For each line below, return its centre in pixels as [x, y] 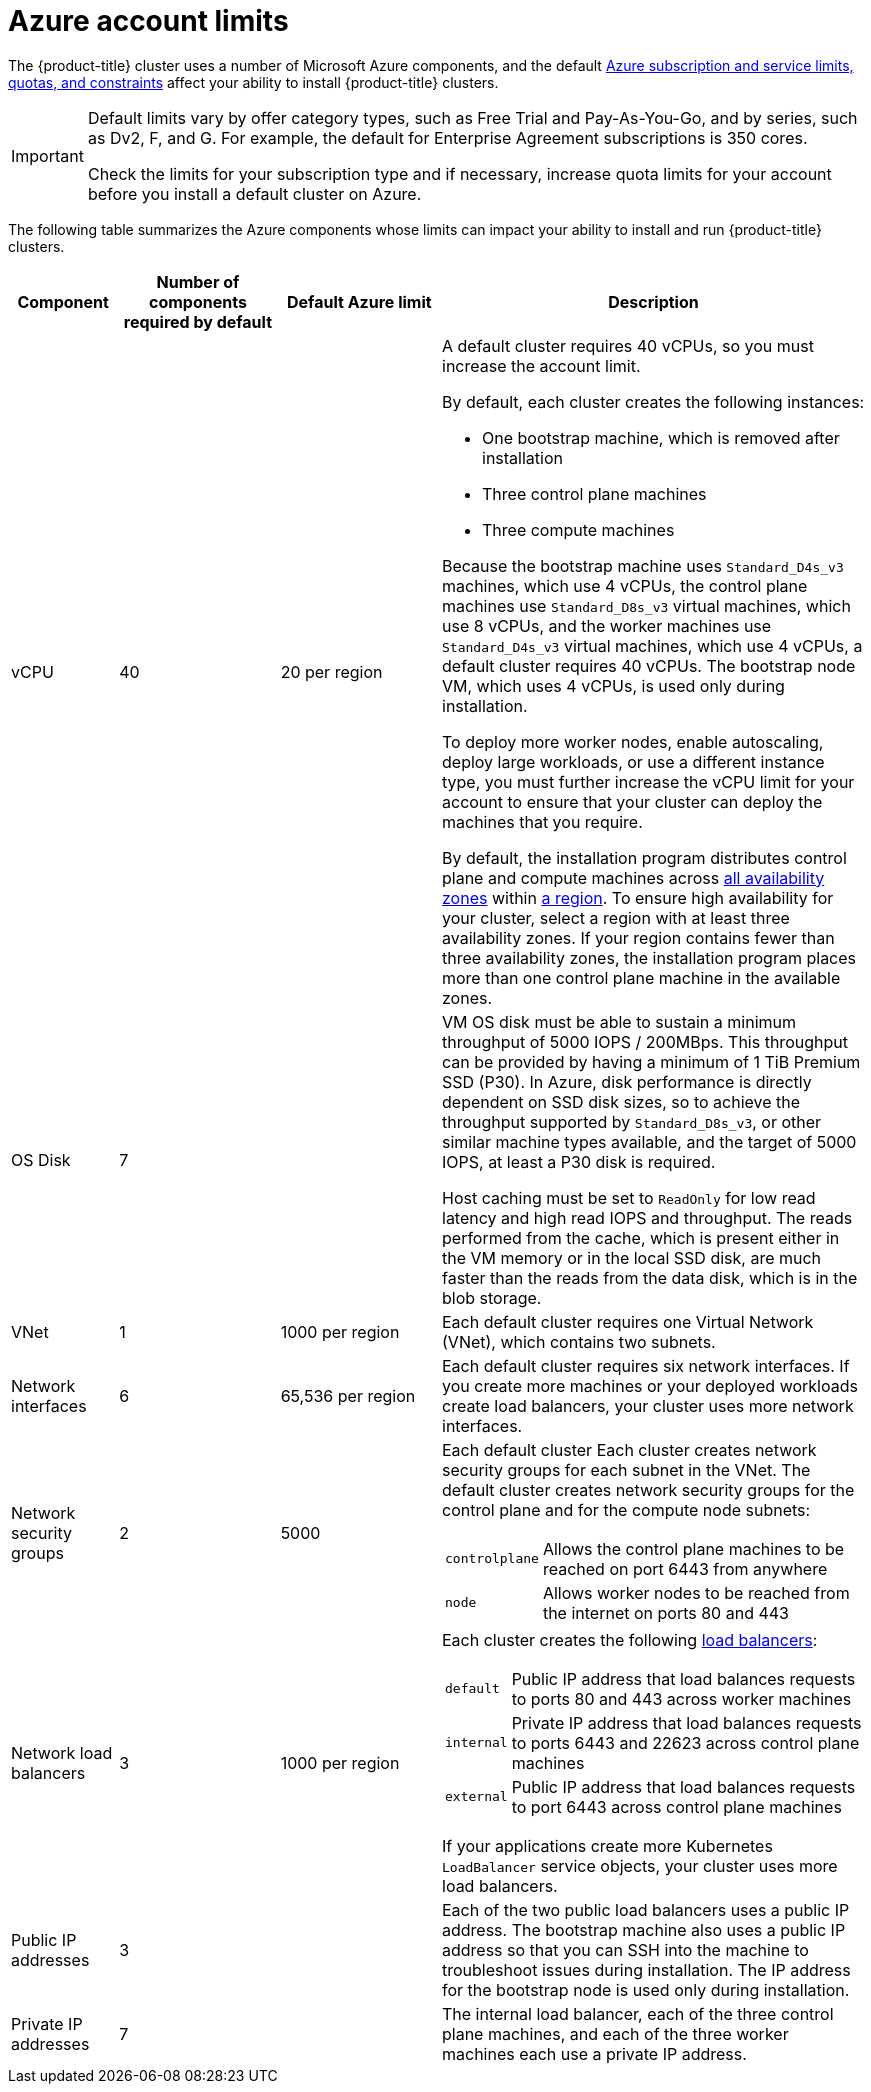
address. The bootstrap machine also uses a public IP [644, 1929]
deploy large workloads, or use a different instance [633, 761]
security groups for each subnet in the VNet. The [626, 1469]
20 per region [331, 671]
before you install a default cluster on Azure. [254, 193]
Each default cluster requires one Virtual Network [628, 1321]
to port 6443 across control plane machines [676, 1806]
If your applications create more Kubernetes [607, 1845]
